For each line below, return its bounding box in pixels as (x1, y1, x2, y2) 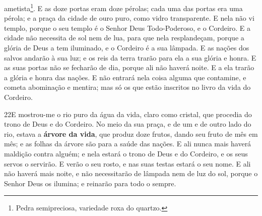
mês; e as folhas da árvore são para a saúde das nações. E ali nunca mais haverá (4, 138, 251, 149)
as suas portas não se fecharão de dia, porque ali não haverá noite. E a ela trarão (4, 62, 254, 73)
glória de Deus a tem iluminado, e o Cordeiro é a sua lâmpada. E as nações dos (4, 42, 249, 53)
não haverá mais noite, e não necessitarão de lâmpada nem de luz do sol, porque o (4, 168, 258, 179)
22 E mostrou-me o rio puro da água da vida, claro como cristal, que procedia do (4, 109, 252, 119)
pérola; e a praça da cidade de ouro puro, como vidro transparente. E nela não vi (4, 13, 254, 23)
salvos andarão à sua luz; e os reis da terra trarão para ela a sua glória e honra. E (4, 52, 256, 63)
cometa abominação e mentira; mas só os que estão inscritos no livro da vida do (4, 82, 251, 92)
